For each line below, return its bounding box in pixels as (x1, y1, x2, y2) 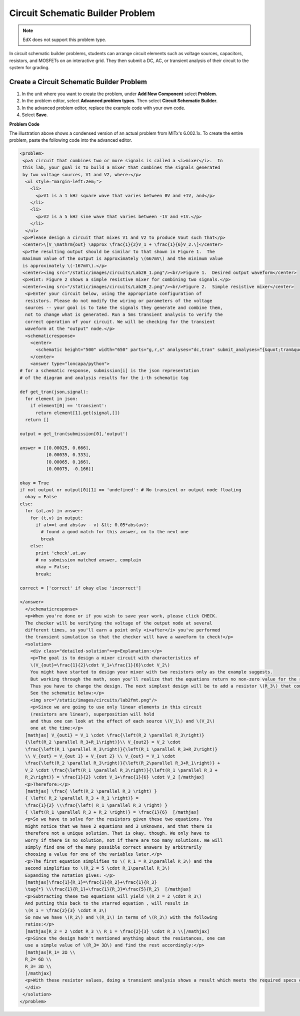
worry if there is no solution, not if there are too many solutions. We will (25, 837, 223, 843)
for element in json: (25, 396, 78, 402)
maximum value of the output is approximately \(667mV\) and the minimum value (22, 256, 223, 261)
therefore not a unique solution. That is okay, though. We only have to (25, 830, 210, 836)
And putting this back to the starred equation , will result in (25, 900, 189, 906)
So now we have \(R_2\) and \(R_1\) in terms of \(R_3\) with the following (25, 914, 217, 920)
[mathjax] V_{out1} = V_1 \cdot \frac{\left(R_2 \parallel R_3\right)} (25, 732, 204, 738)
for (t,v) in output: (30, 515, 83, 521)
